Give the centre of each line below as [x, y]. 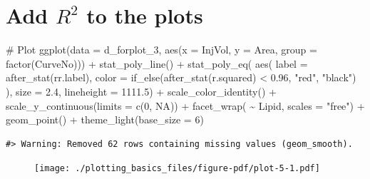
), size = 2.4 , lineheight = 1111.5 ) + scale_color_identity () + [141, 91]
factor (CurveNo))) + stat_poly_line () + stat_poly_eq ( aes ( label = [157, 63]
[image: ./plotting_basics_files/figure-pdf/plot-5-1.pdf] [177, 169]
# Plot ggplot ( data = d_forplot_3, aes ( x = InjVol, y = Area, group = [161, 50]
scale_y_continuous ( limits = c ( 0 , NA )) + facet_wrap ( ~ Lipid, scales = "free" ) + [185, 105]
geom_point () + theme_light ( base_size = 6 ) [105, 119]
